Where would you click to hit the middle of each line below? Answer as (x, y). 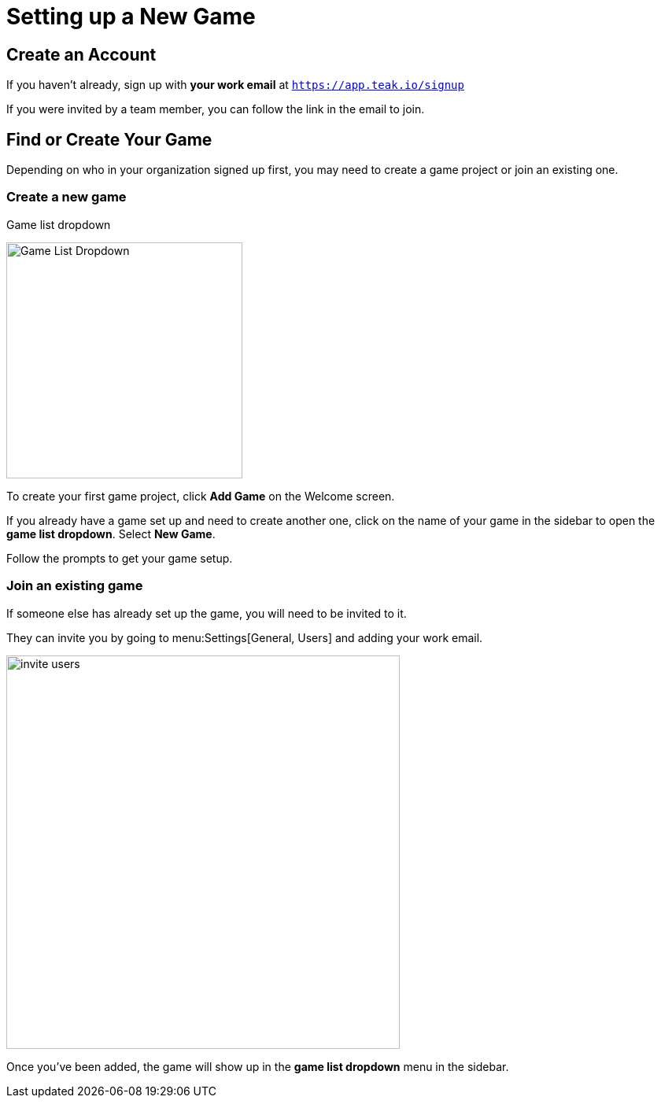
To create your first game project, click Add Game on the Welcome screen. (201, 496)
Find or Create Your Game (109, 139)
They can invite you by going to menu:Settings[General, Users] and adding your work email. (245, 637)
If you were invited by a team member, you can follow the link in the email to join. (216, 109)
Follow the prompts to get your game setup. (120, 558)
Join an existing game (75, 586)
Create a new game (66, 197)
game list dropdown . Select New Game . (111, 534)
